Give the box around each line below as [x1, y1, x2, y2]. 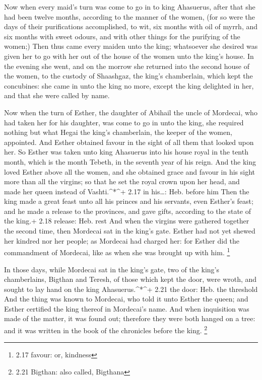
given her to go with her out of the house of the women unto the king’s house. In [4, 50, 254, 61]
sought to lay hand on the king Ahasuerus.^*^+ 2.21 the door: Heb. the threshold [4, 283, 258, 294]
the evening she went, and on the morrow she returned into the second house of [4, 60, 249, 71]
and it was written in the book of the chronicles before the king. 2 [4, 324, 208, 335]
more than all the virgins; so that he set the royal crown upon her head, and [4, 176, 240, 187]
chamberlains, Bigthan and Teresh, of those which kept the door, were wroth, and [4, 274, 257, 284]
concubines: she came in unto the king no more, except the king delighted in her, [4, 80, 254, 91]
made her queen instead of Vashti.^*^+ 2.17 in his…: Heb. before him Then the [4, 186, 249, 196]
